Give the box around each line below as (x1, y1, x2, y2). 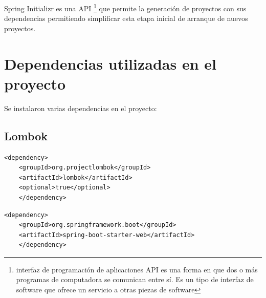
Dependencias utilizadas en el (4, 53, 216, 74)
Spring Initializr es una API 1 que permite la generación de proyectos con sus (4, 2, 247, 13)
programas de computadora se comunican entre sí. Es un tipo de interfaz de (16, 274, 254, 285)
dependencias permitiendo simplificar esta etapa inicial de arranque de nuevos (4, 13, 248, 24)
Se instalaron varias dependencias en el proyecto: (4, 102, 157, 113)
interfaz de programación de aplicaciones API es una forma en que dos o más (16, 264, 258, 274)
